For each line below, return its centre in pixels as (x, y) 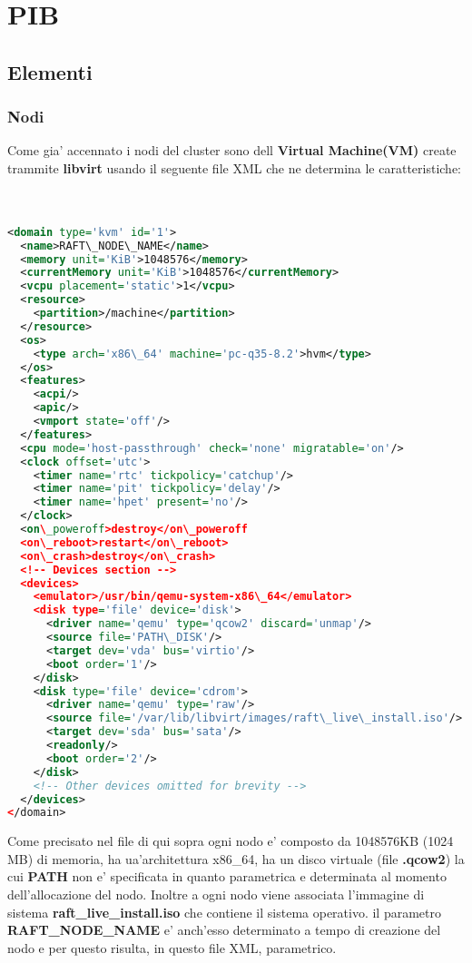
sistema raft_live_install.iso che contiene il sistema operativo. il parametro (225, 912)
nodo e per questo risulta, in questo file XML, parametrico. (172, 947)
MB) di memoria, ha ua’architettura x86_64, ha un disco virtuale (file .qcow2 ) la (236, 858)
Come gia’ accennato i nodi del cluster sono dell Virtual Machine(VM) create (232, 150)
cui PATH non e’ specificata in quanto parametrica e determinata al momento (227, 876)
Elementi (50, 71)
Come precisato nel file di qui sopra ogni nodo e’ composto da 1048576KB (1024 (231, 841)
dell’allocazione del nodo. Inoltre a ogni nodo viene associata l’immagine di (216, 894)
